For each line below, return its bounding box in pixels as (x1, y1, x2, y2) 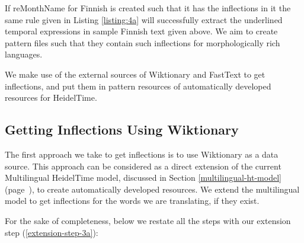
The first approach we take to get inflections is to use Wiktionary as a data (5, 148, 279, 160)
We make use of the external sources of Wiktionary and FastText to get (5, 68, 265, 80)
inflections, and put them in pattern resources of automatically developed (5, 79, 271, 92)
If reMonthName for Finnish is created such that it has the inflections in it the (5, 2, 291, 14)
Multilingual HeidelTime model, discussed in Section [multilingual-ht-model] (5, 171, 281, 184)
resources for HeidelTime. (5, 91, 97, 104)
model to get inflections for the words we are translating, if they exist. (5, 194, 260, 207)
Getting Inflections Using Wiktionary (5, 120, 239, 139)
